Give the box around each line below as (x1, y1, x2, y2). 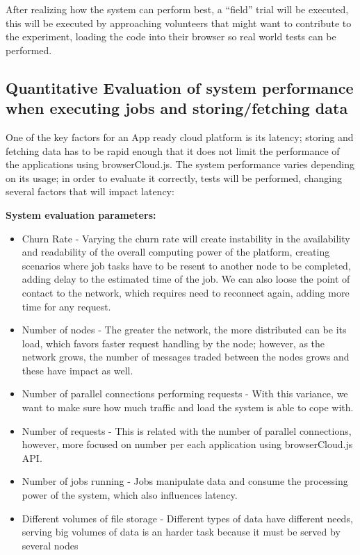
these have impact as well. (22, 363, 133, 377)
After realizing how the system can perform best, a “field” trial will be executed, (6, 2, 349, 16)
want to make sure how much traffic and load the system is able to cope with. (22, 400, 354, 415)
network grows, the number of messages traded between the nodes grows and (22, 349, 350, 364)
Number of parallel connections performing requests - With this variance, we (22, 386, 348, 401)
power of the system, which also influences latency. (22, 488, 238, 502)
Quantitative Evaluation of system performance (6, 76, 354, 98)
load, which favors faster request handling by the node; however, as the (22, 336, 325, 350)
